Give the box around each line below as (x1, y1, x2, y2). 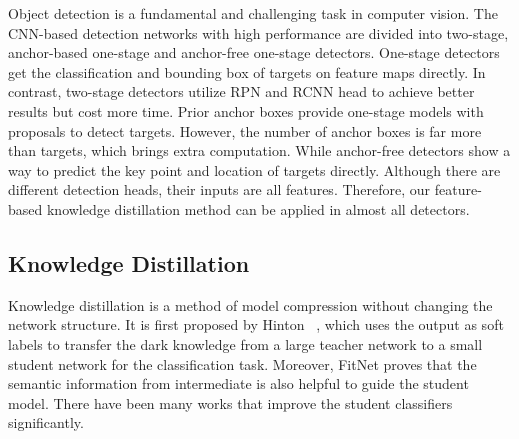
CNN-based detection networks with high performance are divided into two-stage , (8, 22, 509, 43)
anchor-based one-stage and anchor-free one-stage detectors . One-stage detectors (8, 42, 500, 63)
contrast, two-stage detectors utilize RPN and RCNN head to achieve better (8, 81, 475, 102)
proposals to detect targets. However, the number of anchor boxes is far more (8, 120, 482, 141)
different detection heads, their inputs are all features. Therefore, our (8, 179, 431, 200)
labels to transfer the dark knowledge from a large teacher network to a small (8, 333, 483, 354)
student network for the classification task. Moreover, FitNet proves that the (8, 353, 477, 374)
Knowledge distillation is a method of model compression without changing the (8, 294, 493, 315)
